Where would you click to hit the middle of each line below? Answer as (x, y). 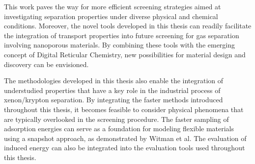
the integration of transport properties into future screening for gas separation (122, 35)
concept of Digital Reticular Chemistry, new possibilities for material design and (125, 54)
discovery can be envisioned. (46, 64)
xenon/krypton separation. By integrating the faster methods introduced (113, 100)
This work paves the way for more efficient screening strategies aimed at (113, 6)
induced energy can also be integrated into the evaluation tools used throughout (125, 148)
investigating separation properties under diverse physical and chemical (111, 16)
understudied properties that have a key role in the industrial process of (112, 90)
